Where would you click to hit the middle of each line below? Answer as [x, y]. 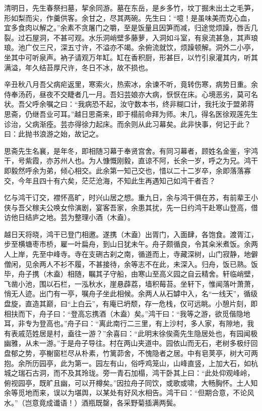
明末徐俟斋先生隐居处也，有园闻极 [201, 333]
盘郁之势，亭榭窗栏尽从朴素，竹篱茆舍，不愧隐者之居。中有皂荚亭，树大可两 [131, 353]
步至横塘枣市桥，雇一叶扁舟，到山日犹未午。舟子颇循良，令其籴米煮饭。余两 [131, 244]
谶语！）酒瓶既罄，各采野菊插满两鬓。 [117, 402]
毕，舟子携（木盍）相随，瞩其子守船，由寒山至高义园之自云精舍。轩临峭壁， [131, 274]
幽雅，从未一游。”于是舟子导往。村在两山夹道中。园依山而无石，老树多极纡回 [131, 343]
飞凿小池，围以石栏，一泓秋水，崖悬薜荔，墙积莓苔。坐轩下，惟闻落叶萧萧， [131, 283]
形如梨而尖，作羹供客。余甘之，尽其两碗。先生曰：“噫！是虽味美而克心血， [129, 17]
